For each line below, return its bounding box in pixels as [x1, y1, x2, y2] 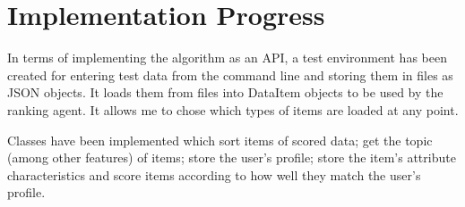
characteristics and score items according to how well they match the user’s [7, 165, 421, 184]
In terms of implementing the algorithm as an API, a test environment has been [7, 48, 447, 67]
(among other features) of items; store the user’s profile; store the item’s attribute [7, 148, 456, 167]
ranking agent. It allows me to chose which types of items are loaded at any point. [7, 100, 459, 119]
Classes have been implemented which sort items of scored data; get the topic [7, 130, 433, 149]
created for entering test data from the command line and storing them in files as [7, 65, 453, 84]
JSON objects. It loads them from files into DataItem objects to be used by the [7, 83, 443, 102]
